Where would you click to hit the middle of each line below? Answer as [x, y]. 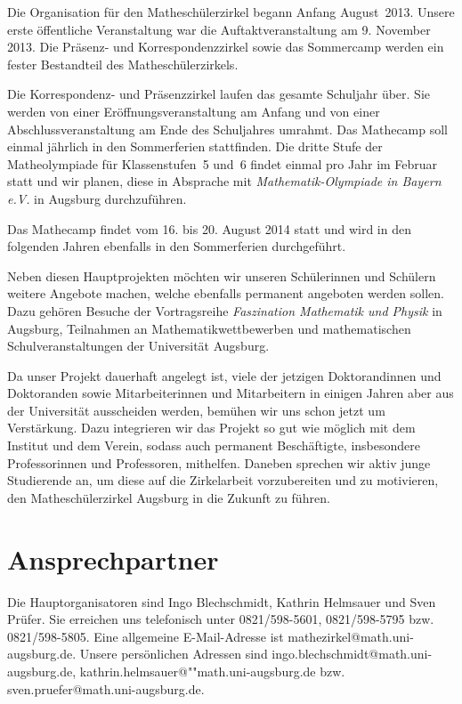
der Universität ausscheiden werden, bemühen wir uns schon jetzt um [196, 410]
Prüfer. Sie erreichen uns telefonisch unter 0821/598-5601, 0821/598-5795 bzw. [221, 619]
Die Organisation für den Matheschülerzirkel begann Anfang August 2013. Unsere [231, 12]
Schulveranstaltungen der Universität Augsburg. [138, 346]
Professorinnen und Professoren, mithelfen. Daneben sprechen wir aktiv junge [219, 462]
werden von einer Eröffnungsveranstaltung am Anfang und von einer [194, 111]
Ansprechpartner [113, 558]
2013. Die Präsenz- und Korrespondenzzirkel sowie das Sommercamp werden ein [226, 47]
